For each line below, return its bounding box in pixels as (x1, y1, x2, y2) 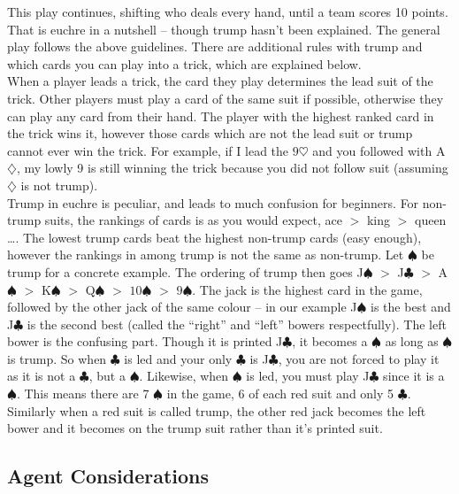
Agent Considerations (7, 462, 210, 490)
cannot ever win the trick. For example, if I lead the (7, 141, 289, 159)
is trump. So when (7, 349, 107, 367)
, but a (88, 367, 126, 385)
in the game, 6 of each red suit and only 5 (166, 384, 394, 403)
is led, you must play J (246, 367, 370, 385)
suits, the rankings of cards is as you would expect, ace (44, 211, 342, 229)
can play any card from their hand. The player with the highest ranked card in (7, 106, 434, 125)
